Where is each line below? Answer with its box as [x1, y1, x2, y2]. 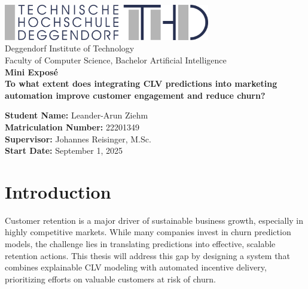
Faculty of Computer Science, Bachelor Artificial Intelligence [5, 53, 227, 66]
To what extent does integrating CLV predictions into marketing [5, 77, 277, 90]
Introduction [5, 179, 111, 203]
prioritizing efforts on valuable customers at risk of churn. [5, 272, 216, 285]
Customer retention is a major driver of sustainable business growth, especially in [5, 214, 304, 226]
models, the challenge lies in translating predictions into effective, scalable [5, 238, 276, 250]
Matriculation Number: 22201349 [5, 120, 140, 133]
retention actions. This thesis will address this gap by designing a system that [5, 249, 290, 261]
